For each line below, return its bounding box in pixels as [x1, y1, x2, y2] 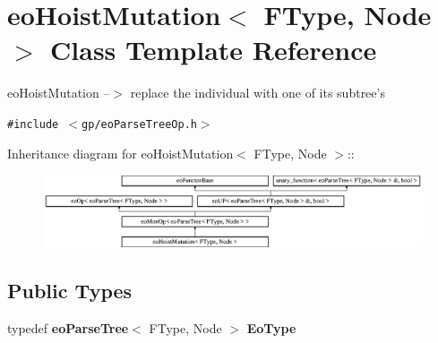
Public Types [7, 277, 133, 304]
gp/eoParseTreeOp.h [82, 117, 197, 131]
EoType [246, 319, 296, 338]
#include [7, 117, 59, 131]
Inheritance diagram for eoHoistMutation [7, 143, 234, 162]
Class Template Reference [50, 31, 377, 68]
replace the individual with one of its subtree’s [130, 83, 385, 102]
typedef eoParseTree [7, 319, 129, 338]
